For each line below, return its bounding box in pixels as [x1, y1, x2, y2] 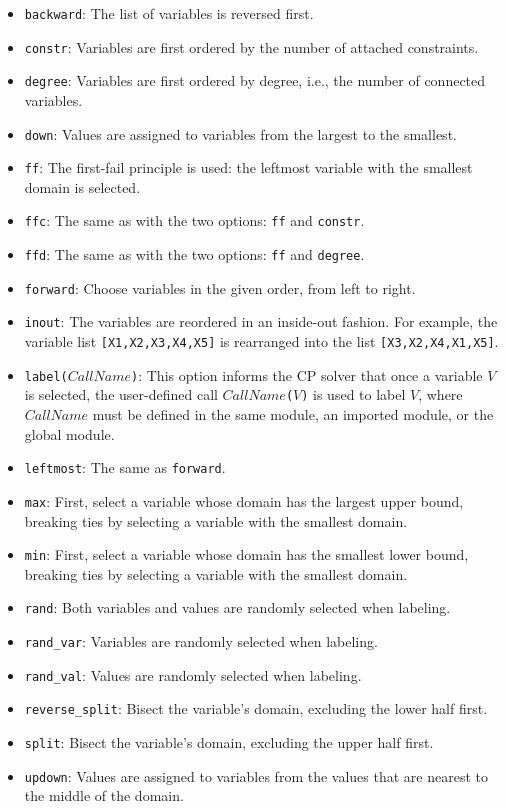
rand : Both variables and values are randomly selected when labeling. [24, 597, 451, 618]
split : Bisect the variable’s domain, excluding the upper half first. [24, 732, 434, 753]
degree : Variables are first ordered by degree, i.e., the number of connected [24, 70, 486, 91]
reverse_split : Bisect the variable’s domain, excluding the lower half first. [24, 698, 488, 719]
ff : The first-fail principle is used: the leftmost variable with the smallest [24, 157, 473, 178]
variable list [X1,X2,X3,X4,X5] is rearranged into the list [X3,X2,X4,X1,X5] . [24, 331, 499, 352]
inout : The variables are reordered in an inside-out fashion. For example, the [24, 311, 498, 332]
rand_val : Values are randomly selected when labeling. [24, 664, 362, 685]
